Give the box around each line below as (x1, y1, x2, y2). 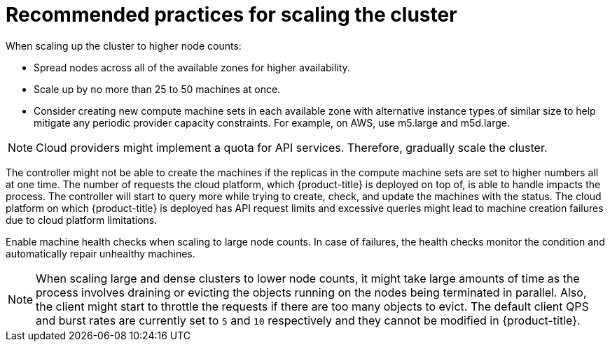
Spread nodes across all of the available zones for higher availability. (34, 61, 350, 73)
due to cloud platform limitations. (6, 213, 158, 226)
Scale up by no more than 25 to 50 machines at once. (34, 83, 281, 95)
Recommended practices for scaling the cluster (6, 3, 457, 27)
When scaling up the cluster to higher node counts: (6, 39, 242, 52)
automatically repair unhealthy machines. (6, 247, 195, 260)
